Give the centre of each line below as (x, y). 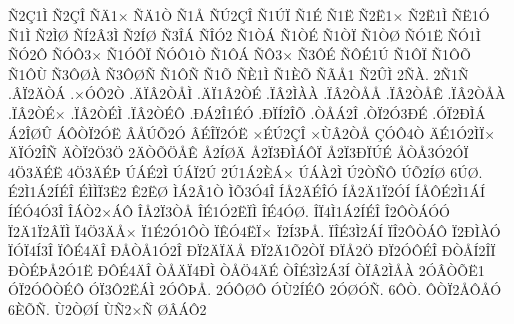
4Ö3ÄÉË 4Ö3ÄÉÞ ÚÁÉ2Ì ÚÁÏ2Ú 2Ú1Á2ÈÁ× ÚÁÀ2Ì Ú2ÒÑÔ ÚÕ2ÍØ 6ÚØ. (245, 171)
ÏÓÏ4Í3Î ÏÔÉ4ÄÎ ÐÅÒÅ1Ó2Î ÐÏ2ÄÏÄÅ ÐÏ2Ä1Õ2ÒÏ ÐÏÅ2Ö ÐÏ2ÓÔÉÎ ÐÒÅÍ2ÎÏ (252, 250)
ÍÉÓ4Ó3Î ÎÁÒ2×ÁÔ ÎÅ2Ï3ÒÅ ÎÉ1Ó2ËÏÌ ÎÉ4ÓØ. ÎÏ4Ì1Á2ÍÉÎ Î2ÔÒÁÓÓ (229, 210)
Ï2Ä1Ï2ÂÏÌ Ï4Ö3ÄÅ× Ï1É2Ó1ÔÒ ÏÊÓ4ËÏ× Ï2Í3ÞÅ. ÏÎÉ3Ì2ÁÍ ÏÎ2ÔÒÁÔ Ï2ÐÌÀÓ (254, 230)
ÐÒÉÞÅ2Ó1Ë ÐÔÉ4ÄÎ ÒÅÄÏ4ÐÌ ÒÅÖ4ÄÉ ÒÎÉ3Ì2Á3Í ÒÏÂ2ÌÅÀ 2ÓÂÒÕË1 (246, 269)
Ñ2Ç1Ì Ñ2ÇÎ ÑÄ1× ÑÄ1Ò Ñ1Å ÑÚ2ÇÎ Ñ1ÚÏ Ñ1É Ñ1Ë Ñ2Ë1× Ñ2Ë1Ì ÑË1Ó (249, 15)
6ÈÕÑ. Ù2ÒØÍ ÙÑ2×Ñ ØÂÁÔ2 (107, 308)
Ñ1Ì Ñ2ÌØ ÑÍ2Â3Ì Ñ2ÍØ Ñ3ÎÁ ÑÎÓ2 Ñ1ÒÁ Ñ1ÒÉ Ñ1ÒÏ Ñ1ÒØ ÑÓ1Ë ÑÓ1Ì (244, 34)
